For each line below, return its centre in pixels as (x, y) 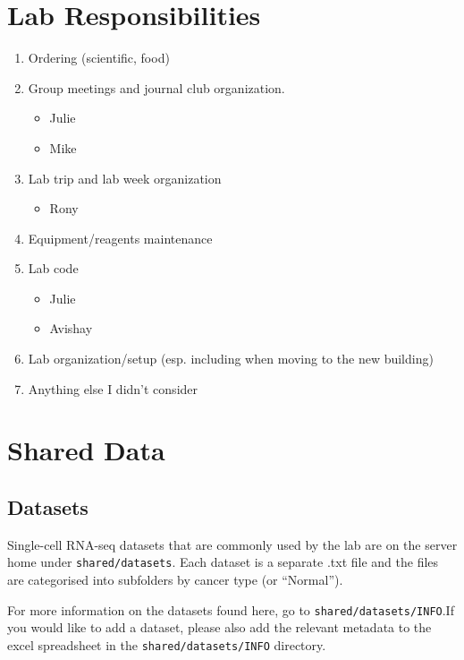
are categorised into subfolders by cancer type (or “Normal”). (175, 580)
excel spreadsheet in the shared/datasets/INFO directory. (167, 644)
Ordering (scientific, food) (99, 58)
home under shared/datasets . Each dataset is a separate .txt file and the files (223, 562)
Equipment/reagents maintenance (120, 238)
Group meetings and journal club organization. (156, 87)
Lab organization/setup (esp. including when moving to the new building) (231, 359)
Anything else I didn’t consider (113, 388)
